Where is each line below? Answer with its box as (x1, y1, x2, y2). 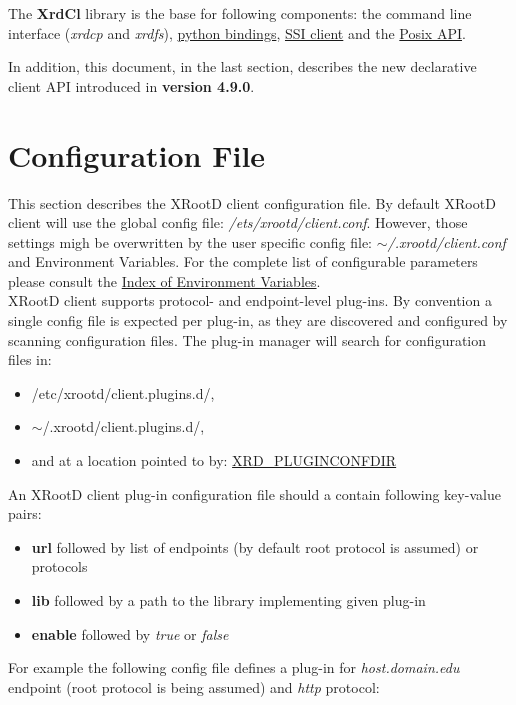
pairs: (8, 503, 42, 524)
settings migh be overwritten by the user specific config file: (8, 231, 373, 252)
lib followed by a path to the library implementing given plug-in (31, 590, 426, 610)
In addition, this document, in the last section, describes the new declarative (8, 56, 477, 77)
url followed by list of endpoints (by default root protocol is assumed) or (31, 536, 479, 557)
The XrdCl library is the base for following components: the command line (8, 3, 472, 23)
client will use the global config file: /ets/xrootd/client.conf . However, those (8, 212, 468, 233)
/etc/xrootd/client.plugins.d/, (31, 382, 215, 403)
